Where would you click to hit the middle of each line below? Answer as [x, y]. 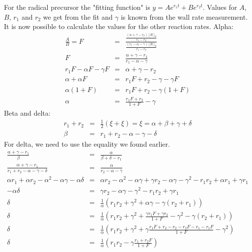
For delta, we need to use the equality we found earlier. [87, 144]
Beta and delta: [27, 113]
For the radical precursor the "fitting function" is [77, 7]
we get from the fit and [78, 16]
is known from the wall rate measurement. [184, 16]
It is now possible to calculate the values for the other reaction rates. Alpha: [119, 26]
